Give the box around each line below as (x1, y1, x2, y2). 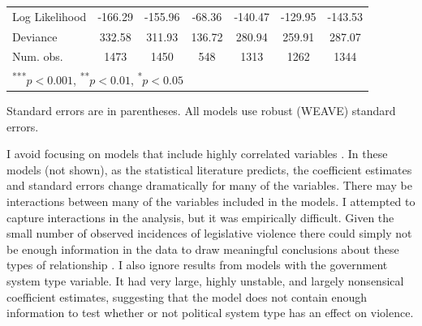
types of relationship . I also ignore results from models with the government (6, 256, 388, 273)
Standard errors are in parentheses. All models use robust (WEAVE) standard (6, 102, 396, 119)
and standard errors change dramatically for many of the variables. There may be (6, 177, 412, 194)
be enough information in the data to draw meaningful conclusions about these (6, 240, 399, 257)
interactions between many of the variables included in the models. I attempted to (6, 193, 416, 209)
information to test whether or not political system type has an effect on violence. (6, 304, 414, 321)
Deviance (12, 28, 58, 45)
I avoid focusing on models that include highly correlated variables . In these (6, 145, 388, 162)
